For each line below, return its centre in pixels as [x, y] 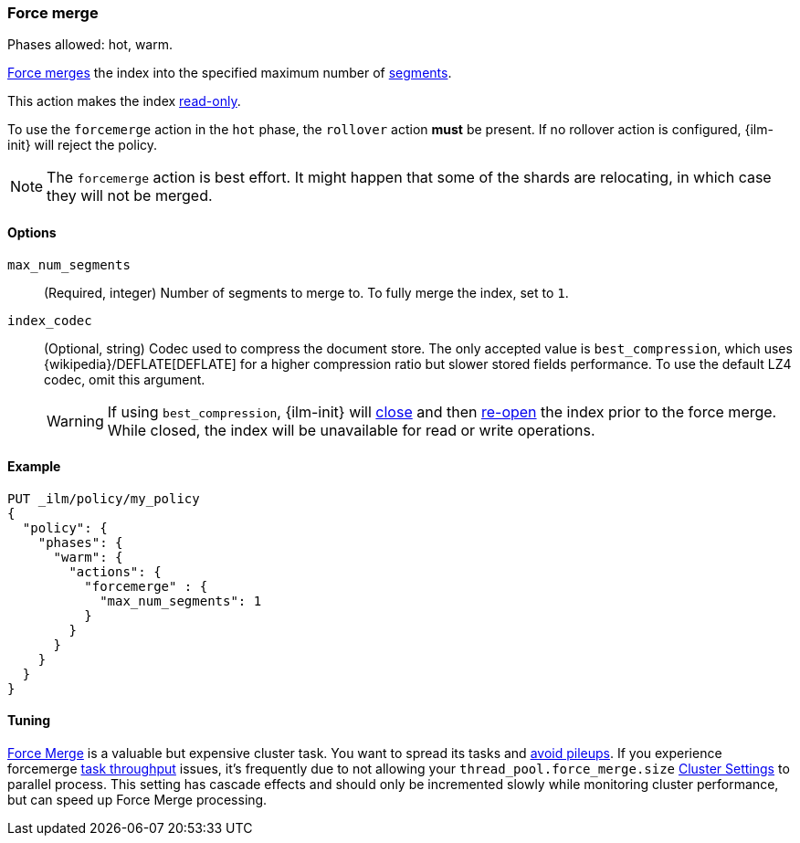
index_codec [50, 320]
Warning [75, 421]
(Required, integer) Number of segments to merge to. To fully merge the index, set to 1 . [306, 292]
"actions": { [115, 571]
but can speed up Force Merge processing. [137, 800]
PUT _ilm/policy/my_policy [104, 498]
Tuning [29, 721]
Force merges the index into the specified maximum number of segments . [230, 73]
